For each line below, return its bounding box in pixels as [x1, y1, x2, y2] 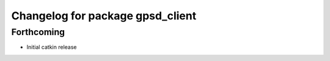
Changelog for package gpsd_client [11, 9, 197, 22]
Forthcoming [11, 27, 65, 37]
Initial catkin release [26, 43, 77, 51]
